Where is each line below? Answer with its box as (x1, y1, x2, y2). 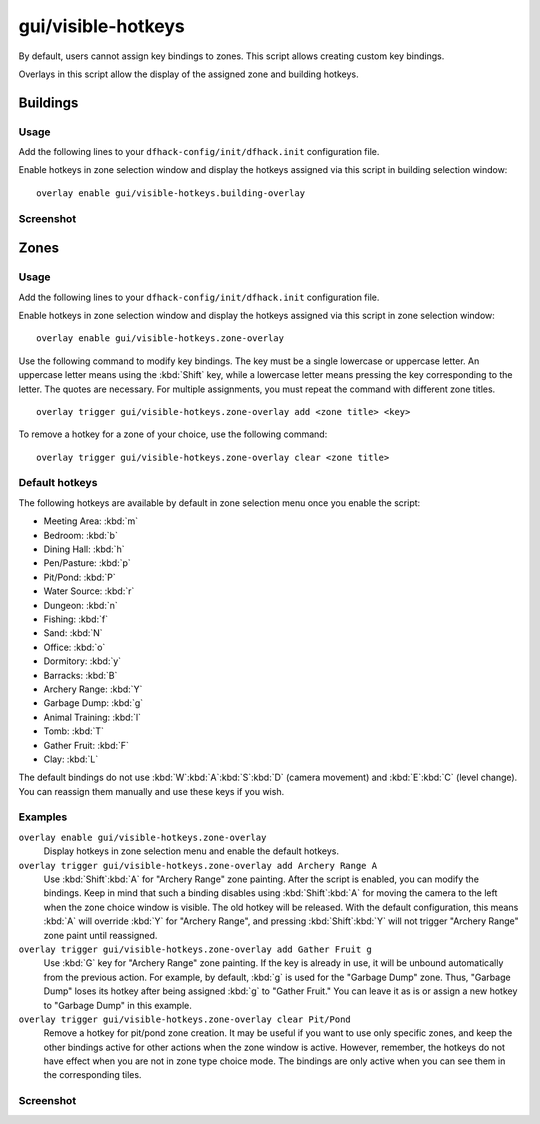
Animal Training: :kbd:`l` (43, 711, 142, 723)
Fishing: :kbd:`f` (43, 613, 109, 625)
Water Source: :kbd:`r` (43, 585, 135, 597)
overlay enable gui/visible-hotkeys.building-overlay (36, 187, 305, 199)
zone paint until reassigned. (43, 929, 158, 941)
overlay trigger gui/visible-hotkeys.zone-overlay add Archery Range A (18, 860, 378, 871)
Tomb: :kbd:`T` (43, 725, 105, 737)
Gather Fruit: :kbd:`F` (43, 739, 130, 751)
